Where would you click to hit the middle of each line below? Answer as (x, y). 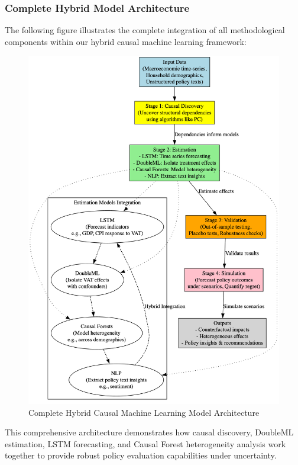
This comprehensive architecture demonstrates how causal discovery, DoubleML (149, 432)
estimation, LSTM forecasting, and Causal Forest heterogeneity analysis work (145, 443)
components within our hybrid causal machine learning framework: (126, 41)
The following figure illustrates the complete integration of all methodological (145, 30)
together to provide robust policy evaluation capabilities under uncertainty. (141, 455)
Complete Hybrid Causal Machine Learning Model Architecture (144, 412)
